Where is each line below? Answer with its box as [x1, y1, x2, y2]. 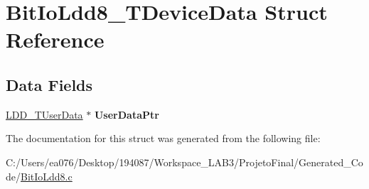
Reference [6, 25, 105, 54]
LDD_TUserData [6, 107, 83, 121]
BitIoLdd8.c [21, 168, 73, 183]
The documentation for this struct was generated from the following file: [6, 131, 321, 146]
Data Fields [6, 73, 93, 95]
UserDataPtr [94, 107, 159, 121]
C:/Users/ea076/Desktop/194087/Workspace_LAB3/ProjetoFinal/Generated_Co [6, 154, 363, 169]
